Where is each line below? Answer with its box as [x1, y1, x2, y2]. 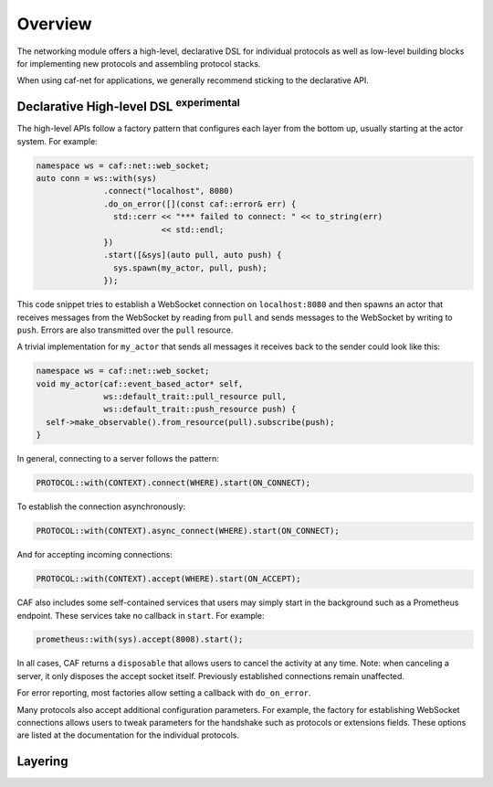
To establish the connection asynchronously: [16, 501, 186, 512]
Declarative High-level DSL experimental [16, 96, 241, 114]
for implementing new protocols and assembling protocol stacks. [16, 58, 261, 69]
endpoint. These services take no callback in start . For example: [16, 610, 265, 621]
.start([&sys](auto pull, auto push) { [103, 250, 282, 261]
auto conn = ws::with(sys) [36, 174, 157, 183]
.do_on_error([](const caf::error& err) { [103, 198, 297, 209]
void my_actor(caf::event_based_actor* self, [36, 378, 244, 388]
